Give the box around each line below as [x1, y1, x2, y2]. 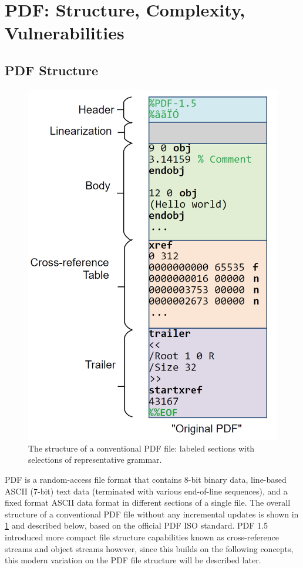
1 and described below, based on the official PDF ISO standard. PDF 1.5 [5, 519, 268, 532]
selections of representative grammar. [28, 453, 162, 466]
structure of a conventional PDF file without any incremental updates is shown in [5, 507, 299, 520]
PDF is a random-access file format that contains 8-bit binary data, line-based [5, 473, 287, 485]
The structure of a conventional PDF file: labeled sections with [28, 442, 255, 454]
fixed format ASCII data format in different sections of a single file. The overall [5, 496, 291, 509]
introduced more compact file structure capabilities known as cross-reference [5, 530, 279, 543]
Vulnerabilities [5, 21, 124, 45]
